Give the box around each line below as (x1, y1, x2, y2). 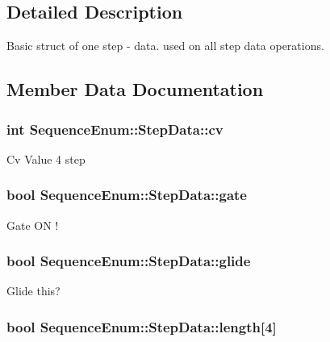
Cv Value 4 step (6, 150, 86, 167)
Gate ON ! (6, 216, 59, 233)
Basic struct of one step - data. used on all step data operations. (6, 37, 324, 54)
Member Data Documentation (6, 77, 264, 102)
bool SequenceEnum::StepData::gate (6, 185, 247, 205)
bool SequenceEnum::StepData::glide (6, 251, 251, 271)
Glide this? (6, 282, 61, 299)
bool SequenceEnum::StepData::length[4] (6, 316, 277, 336)
